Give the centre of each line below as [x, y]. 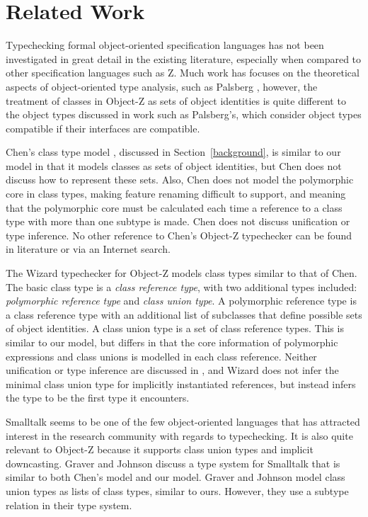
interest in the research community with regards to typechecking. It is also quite [179, 435]
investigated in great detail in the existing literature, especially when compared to [184, 58]
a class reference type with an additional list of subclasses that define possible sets [184, 314]
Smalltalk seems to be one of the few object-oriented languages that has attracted [183, 421]
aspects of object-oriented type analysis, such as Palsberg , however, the [162, 86]
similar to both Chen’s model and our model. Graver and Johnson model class [176, 477]
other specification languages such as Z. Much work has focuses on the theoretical [183, 73]
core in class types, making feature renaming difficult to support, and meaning [176, 194]
